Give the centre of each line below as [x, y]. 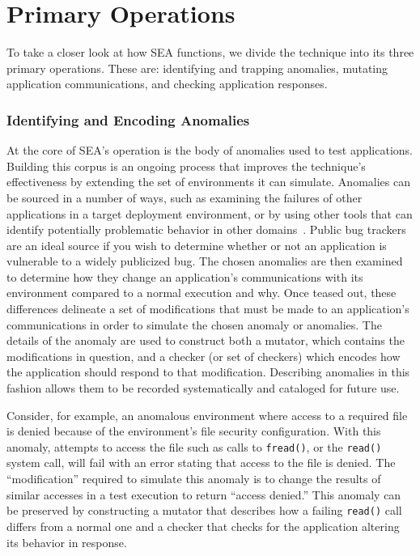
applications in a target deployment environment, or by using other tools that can [210, 213]
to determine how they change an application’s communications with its [185, 276]
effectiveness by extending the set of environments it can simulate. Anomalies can [208, 182]
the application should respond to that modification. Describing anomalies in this [208, 372]
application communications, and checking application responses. [167, 84]
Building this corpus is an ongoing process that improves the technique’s [186, 166]
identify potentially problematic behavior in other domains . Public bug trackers [206, 229]
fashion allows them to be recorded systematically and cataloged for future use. [203, 388]
